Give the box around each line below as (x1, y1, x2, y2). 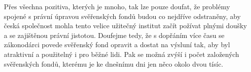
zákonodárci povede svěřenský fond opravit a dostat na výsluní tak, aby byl (4, 39, 230, 50)
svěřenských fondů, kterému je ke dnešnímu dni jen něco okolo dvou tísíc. (4, 58, 223, 69)
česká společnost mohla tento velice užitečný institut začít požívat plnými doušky (4, 20, 247, 31)
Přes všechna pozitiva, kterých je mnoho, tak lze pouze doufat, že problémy (4, 1, 230, 11)
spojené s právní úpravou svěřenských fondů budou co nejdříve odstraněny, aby (4, 11, 241, 21)
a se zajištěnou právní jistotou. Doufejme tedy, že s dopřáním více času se (4, 30, 225, 40)
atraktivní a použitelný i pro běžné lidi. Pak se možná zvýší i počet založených (4, 49, 239, 59)
